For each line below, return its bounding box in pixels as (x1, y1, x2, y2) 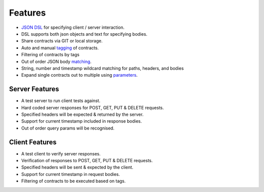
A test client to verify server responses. (21, 150, 101, 156)
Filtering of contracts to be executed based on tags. (21, 178, 126, 184)
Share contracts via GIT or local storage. (21, 38, 103, 44)
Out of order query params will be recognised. (21, 125, 115, 131)
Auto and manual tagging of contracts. (21, 44, 99, 51)
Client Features (9, 138, 57, 146)
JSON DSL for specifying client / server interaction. (21, 24, 125, 30)
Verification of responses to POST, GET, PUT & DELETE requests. (21, 158, 153, 164)
